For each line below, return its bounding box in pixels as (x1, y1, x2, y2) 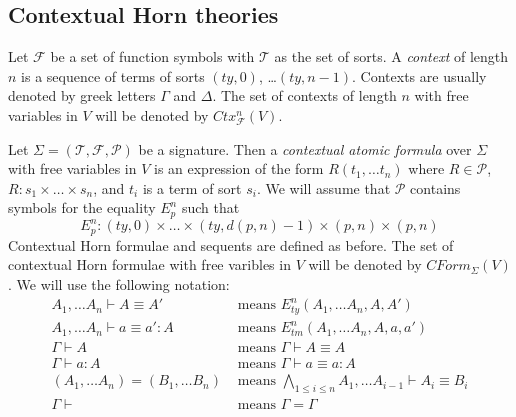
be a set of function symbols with (50, 46, 255, 67)
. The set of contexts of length (212, 85, 397, 106)
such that (181, 197, 240, 218)
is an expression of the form (153, 158, 324, 179)
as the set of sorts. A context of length (274, 46, 509, 67)
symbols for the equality (8, 197, 156, 218)
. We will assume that (256, 177, 391, 198)
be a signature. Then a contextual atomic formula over (138, 138, 472, 159)
